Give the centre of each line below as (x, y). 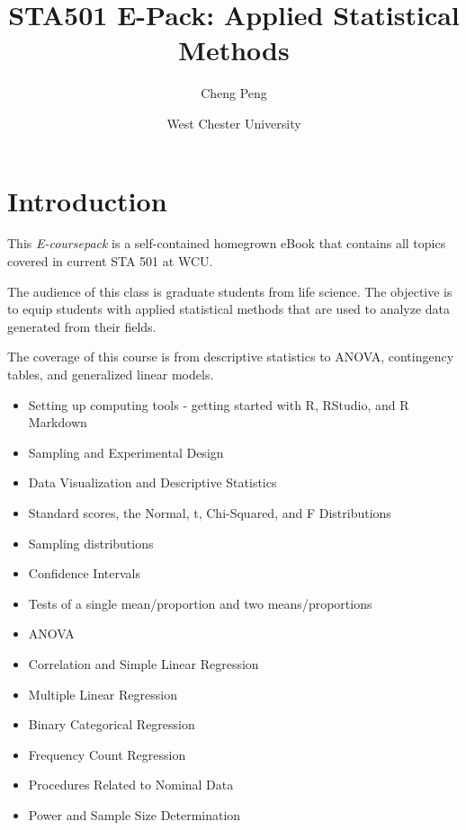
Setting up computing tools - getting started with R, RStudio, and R (219, 404)
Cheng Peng (234, 93)
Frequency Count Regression (107, 754)
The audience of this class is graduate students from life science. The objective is (230, 291)
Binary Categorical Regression (112, 724)
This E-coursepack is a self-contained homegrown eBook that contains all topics (227, 243)
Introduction (87, 200)
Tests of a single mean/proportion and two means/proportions (200, 603)
